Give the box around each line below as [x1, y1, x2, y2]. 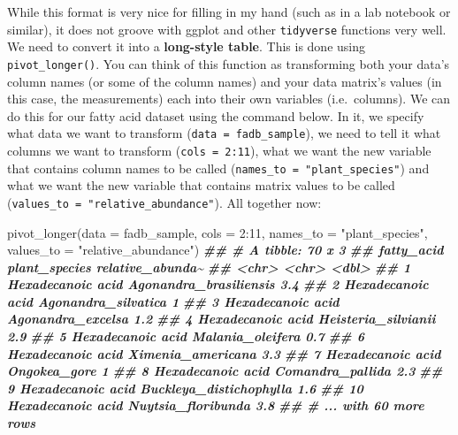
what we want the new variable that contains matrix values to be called [7, 176, 395, 195]
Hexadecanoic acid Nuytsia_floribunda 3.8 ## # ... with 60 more [7, 396, 424, 415]
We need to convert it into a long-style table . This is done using [7, 37, 365, 56]
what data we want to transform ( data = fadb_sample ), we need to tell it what [7, 124, 441, 142]
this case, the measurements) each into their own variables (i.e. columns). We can [7, 89, 451, 108]
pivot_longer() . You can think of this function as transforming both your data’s [7, 54, 450, 72]
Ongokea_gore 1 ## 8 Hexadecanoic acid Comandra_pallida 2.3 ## [7, 362, 443, 380]
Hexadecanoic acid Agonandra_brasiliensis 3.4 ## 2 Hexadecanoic [7, 275, 429, 294]
